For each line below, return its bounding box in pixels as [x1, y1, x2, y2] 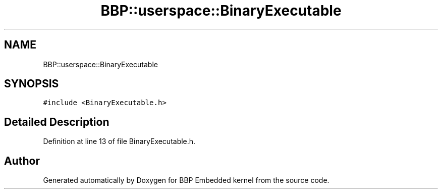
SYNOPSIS [4, 77, 59, 90]
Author [4, 154, 40, 167]
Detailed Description [4, 115, 109, 128]
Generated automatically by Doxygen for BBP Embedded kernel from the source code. [43, 176, 329, 185]
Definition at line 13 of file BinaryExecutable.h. [43, 137, 196, 146]
